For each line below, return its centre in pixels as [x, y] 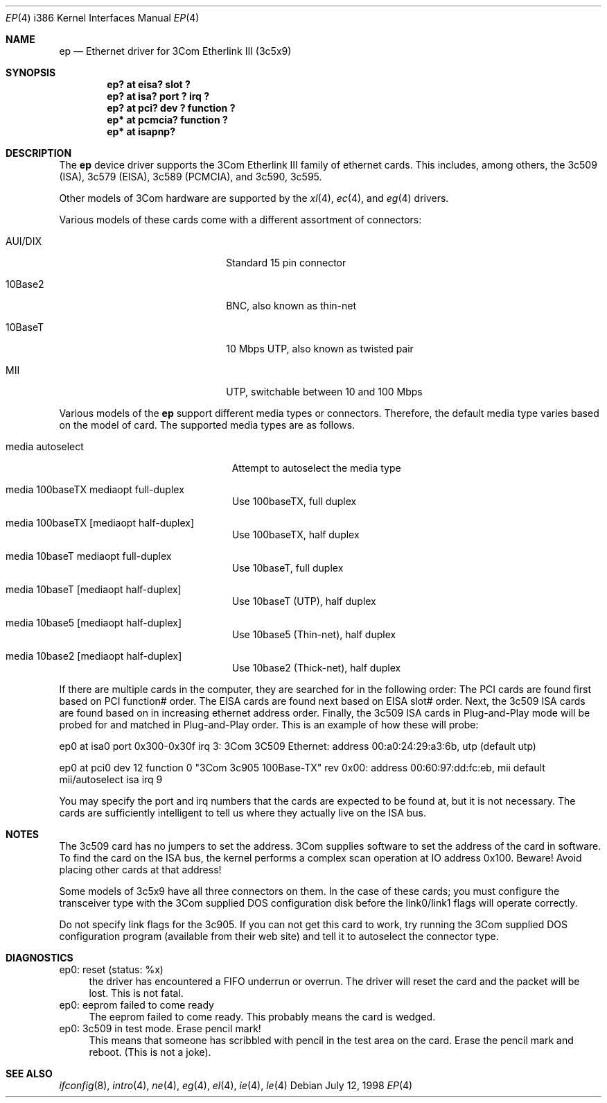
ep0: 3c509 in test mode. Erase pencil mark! [160, 1028]
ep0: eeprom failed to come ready [137, 1005]
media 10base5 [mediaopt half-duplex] [94, 623]
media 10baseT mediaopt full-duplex [89, 556]
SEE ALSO [29, 1074]
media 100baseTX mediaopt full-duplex [95, 489]
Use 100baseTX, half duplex [296, 535]
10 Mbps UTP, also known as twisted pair [320, 349]
